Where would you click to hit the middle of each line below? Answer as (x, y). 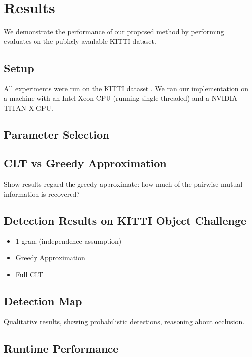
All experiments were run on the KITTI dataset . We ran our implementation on (126, 88)
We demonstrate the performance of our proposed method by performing (114, 31)
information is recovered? (42, 193)
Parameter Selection (57, 134)
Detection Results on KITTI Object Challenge (125, 220)
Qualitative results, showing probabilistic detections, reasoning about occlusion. (124, 321)
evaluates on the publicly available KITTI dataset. (80, 41)
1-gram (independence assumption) (69, 241)
